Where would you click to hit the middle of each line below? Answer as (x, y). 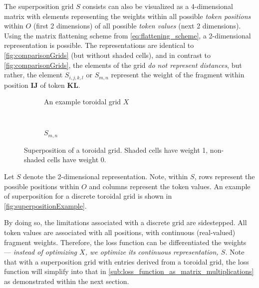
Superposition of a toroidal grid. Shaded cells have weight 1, (116, 149)
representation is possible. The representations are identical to (99, 45)
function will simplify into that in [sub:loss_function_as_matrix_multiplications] (129, 271)
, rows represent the (225, 176)
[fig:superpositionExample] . (45, 205)
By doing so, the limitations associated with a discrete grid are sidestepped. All (126, 222)
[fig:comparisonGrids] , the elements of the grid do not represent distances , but (123, 65)
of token (52, 85)
